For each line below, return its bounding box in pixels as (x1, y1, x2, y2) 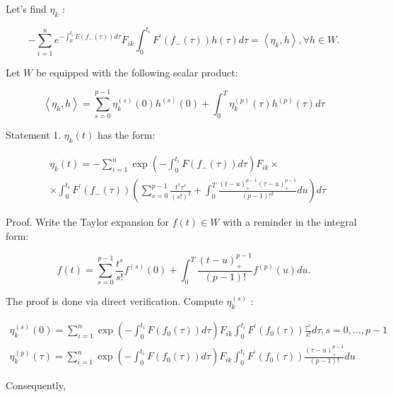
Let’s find (6, 1, 47, 16)
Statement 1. (6, 127, 61, 142)
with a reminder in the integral (223, 214, 357, 229)
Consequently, (6, 378, 66, 393)
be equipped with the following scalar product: (35, 64, 238, 79)
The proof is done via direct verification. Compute (6, 294, 223, 309)
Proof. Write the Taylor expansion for (6, 214, 170, 229)
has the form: (97, 127, 156, 142)
